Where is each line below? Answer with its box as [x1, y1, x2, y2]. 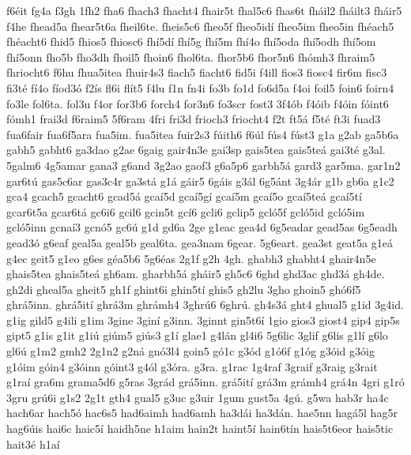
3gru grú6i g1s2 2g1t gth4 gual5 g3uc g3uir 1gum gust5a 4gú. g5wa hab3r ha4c [6, 389, 389, 405]
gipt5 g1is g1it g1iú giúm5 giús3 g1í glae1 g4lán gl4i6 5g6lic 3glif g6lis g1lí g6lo [6, 327, 388, 344]
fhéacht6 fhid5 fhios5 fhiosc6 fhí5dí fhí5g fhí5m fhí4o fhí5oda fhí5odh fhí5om [6, 33, 376, 50]
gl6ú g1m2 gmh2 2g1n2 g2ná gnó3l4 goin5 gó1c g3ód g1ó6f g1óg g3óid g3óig [6, 343, 375, 359]
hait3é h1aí [6, 435, 60, 452]
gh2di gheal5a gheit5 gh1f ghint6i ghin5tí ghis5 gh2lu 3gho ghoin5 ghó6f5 [6, 280, 361, 297]
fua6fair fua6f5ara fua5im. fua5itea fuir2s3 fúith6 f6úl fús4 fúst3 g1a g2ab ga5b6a [6, 126, 399, 142]
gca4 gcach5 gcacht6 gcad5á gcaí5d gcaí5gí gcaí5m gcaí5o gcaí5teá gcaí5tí [6, 188, 362, 205]
